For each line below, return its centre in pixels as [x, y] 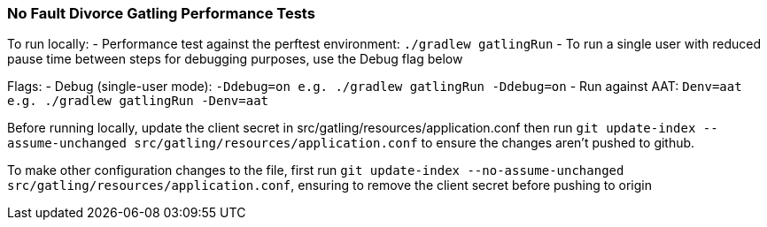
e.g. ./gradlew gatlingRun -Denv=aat [138, 101]
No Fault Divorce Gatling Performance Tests [161, 13]
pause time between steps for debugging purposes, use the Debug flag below [235, 59]
